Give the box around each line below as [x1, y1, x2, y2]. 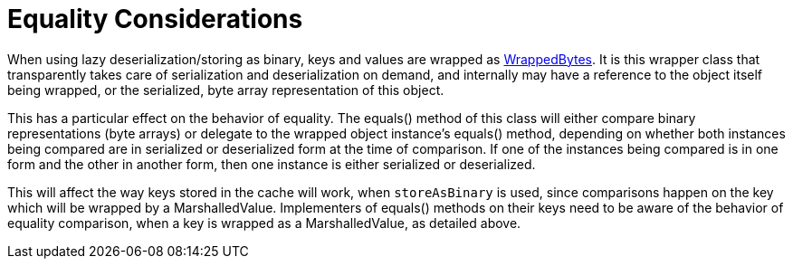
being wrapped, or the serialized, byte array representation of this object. [7, 81, 444, 98]
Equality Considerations [7, 4, 303, 34]
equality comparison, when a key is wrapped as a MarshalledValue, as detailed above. [7, 214, 521, 231]
